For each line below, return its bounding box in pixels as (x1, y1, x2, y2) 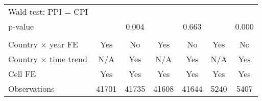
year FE (49, 38, 79, 50)
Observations (8, 83, 55, 94)
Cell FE (8, 68, 36, 80)
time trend (49, 53, 87, 65)
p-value (8, 20, 34, 32)
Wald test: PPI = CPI (8, 6, 88, 17)
